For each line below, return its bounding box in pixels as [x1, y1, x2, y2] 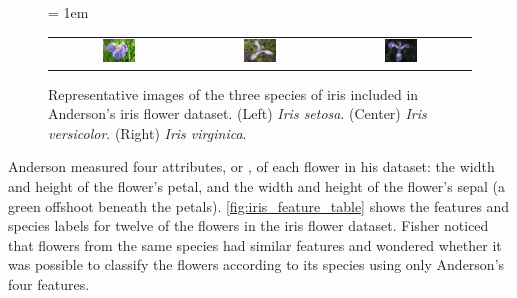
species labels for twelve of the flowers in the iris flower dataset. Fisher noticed [8, 215, 489, 236]
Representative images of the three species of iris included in [48, 83, 419, 104]
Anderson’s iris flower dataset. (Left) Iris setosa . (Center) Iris [48, 103, 427, 124]
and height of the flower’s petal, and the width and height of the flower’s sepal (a [8, 176, 505, 197]
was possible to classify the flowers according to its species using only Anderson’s [8, 254, 505, 275]
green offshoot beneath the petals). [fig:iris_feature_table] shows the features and [8, 195, 510, 216]
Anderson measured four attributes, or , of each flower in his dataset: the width [8, 156, 495, 177]
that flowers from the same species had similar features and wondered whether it [8, 234, 502, 255]
